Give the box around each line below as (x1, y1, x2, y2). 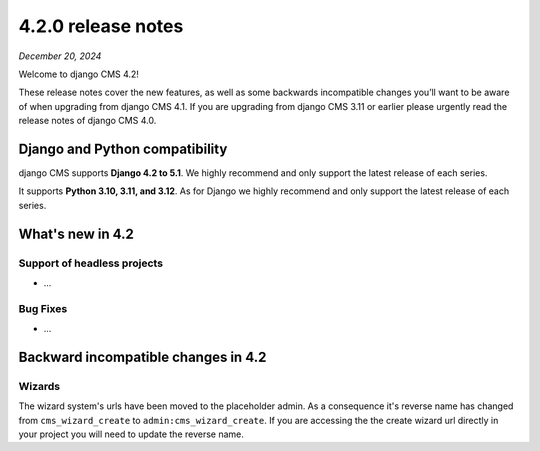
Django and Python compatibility (18, 140, 228, 157)
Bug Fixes (18, 301, 68, 315)
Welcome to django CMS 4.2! (18, 68, 140, 80)
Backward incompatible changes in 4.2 (18, 348, 267, 365)
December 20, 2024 (18, 50, 102, 62)
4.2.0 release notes (18, 15, 184, 37)
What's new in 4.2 (18, 225, 135, 242)
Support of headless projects (18, 256, 164, 270)
